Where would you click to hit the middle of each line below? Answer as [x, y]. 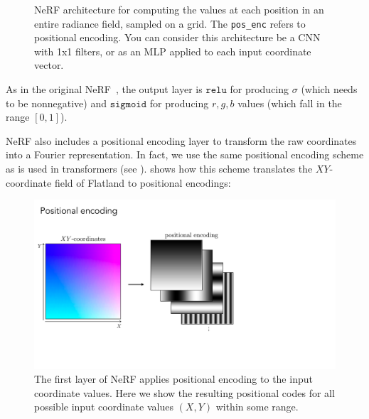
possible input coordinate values [104, 407]
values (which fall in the [290, 103]
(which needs [329, 89]
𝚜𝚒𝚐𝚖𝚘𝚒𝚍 [128, 104]
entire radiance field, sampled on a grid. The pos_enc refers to [170, 23]
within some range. [257, 407]
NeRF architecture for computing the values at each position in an [179, 9]
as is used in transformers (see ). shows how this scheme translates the [159, 168]
